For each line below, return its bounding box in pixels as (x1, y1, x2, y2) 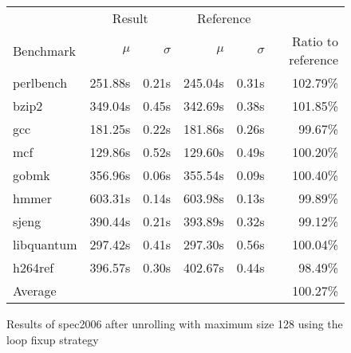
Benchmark (13, 41, 76, 60)
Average (13, 281, 57, 300)
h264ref (13, 258, 54, 277)
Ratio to (291, 32, 338, 50)
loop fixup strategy (6, 331, 99, 347)
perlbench (13, 73, 68, 92)
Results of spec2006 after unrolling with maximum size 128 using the (6, 316, 343, 331)
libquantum (13, 235, 77, 253)
